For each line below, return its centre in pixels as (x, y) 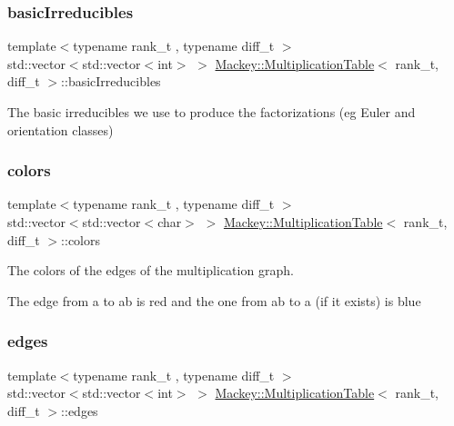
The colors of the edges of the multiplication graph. (151, 270)
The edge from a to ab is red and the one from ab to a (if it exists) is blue (214, 300)
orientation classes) (61, 129)
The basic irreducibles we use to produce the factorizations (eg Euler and (212, 112)
